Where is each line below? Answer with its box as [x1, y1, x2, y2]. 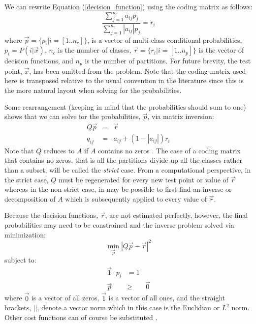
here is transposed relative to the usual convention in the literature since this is [4, 75, 244, 86]
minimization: [4, 229, 46, 239]
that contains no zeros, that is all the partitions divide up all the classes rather [4, 155, 242, 165]
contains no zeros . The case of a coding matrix [98, 145, 241, 155]
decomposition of [4, 193, 56, 204]
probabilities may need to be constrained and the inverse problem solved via [4, 220, 234, 230]
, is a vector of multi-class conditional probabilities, [87, 34, 242, 45]
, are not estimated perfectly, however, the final [105, 210, 248, 220]
